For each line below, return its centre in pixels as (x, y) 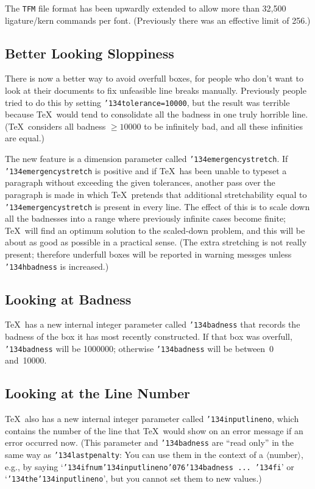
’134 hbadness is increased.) (57, 266)
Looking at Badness (68, 299)
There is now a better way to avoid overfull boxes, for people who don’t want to (154, 78)
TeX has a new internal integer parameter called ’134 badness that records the (153, 324)
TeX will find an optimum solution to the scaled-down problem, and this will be (155, 230)
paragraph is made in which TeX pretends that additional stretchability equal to (156, 194)
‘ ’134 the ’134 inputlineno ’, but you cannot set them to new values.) (133, 478)
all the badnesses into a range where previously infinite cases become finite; (145, 218)
